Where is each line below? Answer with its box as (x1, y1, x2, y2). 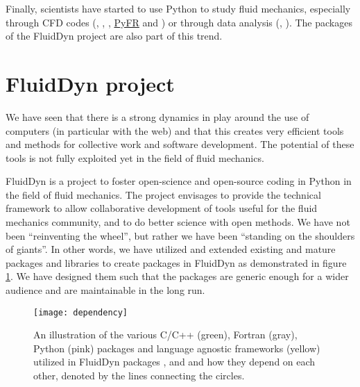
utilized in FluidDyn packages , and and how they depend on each (33, 354, 316, 369)
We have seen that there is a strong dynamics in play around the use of (6, 109, 309, 124)
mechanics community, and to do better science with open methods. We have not (6, 215, 350, 229)
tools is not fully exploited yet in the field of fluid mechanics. (6, 150, 264, 165)
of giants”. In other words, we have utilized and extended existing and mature (6, 242, 336, 256)
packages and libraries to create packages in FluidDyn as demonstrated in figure (6, 255, 347, 270)
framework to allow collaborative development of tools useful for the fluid (6, 201, 318, 215)
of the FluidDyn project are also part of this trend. (6, 28, 223, 43)
